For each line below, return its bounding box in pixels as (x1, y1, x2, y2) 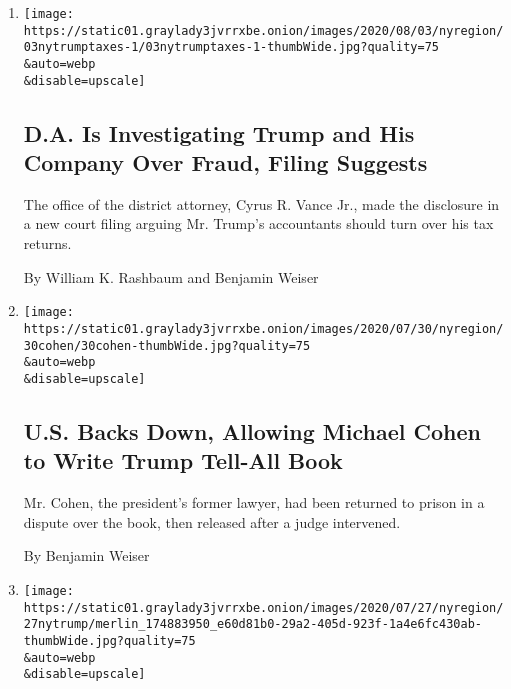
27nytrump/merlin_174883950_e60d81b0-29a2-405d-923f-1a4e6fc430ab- (23, 617, 482, 632)
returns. (23, 233, 72, 254)
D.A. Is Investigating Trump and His (23, 117, 415, 148)
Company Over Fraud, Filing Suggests (23, 147, 428, 178)
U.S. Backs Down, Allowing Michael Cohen (23, 415, 481, 446)
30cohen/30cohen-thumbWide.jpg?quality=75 (23, 338, 311, 353)
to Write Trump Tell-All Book (23, 445, 343, 476)
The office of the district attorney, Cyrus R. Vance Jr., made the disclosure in (23, 193, 500, 214)
